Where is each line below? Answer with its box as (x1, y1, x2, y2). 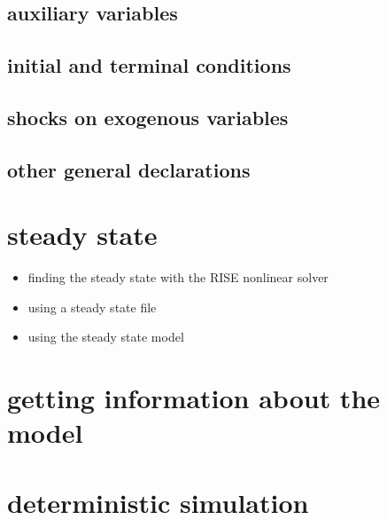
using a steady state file (27, 297, 157, 316)
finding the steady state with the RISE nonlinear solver (27, 268, 329, 287)
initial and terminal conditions (7, 51, 291, 79)
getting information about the (7, 380, 381, 416)
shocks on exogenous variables (7, 103, 289, 130)
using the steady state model (27, 327, 184, 346)
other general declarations (7, 155, 251, 183)
